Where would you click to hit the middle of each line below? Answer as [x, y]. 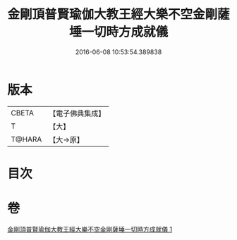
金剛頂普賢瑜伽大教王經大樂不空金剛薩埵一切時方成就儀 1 [90, 229]
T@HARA [26, 139]
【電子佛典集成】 [77, 113]
